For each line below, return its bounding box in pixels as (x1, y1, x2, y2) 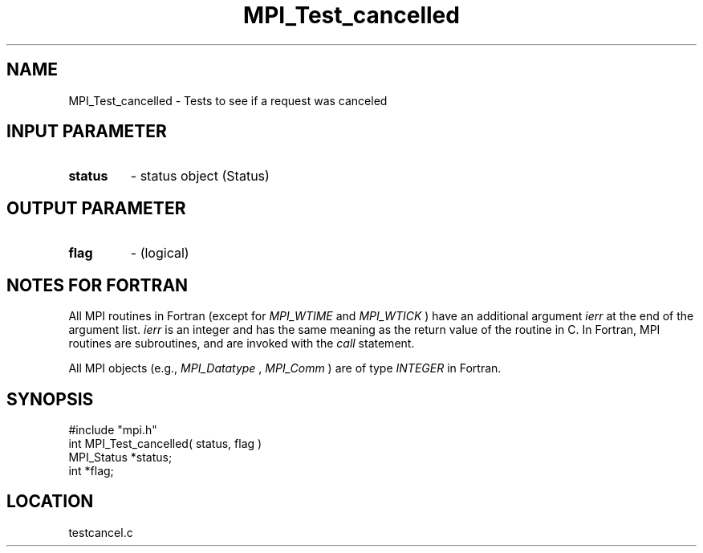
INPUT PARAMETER (6, 121, 167, 142)
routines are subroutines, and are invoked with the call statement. (68, 336, 415, 351)
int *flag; (68, 463, 114, 478)
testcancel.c (68, 525, 133, 539)
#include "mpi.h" (68, 422, 157, 437)
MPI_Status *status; (68, 449, 173, 464)
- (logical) (130, 245, 189, 262)
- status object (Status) (130, 168, 270, 185)
